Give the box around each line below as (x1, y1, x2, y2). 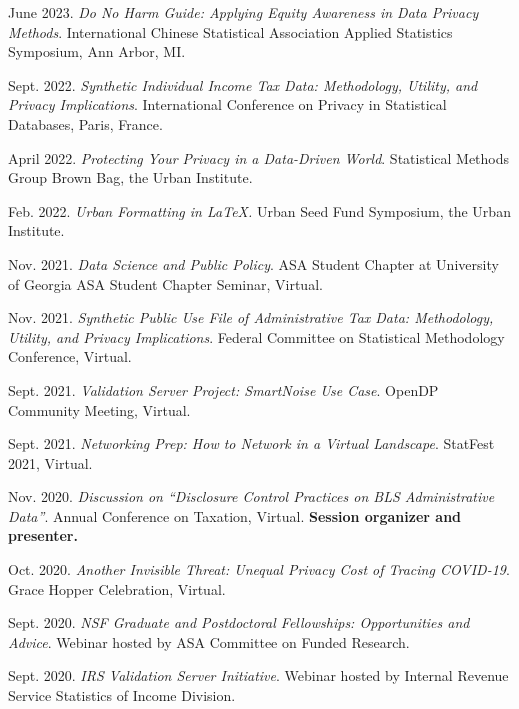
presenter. (8, 525, 78, 546)
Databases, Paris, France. (8, 113, 163, 134)
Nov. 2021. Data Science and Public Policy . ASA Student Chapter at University (8, 253, 499, 274)
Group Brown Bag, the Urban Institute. (8, 167, 253, 188)
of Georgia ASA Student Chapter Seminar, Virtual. (8, 273, 323, 294)
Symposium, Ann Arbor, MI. (8, 41, 186, 62)
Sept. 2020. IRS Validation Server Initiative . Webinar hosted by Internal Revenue (8, 665, 509, 686)
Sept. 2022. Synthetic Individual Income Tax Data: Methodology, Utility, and (8, 74, 478, 95)
